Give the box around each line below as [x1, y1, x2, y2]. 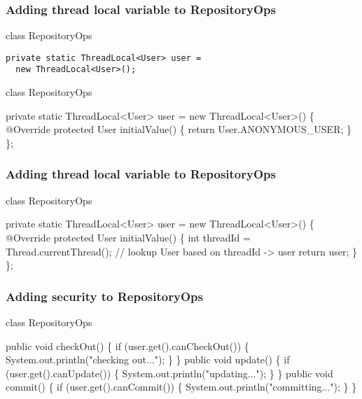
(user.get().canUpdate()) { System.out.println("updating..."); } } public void [6, 365, 333, 380]
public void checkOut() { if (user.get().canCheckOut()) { [6, 338, 249, 353]
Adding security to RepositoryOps [6, 287, 203, 304]
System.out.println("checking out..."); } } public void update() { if [6, 352, 290, 367]
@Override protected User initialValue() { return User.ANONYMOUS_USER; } [6, 122, 352, 136]
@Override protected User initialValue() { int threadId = [6, 230, 251, 244]
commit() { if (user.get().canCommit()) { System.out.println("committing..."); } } [6, 379, 357, 394]
